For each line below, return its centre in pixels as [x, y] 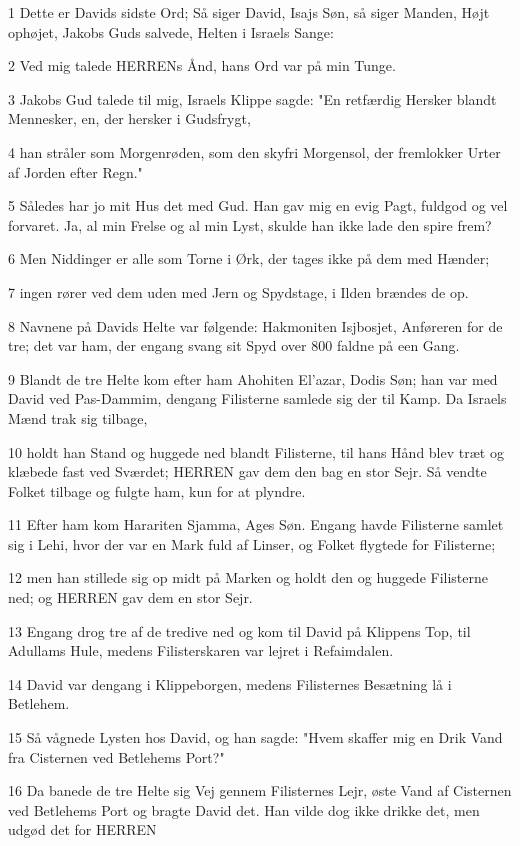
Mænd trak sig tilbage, [78, 417]
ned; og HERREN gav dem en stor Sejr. [130, 597]
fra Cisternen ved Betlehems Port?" [116, 756]
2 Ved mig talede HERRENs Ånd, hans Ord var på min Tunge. [202, 65]
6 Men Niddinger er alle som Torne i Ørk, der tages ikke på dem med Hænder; [249, 258]
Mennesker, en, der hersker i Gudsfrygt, [129, 118]
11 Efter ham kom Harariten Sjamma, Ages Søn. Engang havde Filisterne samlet [256, 524]
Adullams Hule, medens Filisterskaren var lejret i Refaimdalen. [201, 650]
